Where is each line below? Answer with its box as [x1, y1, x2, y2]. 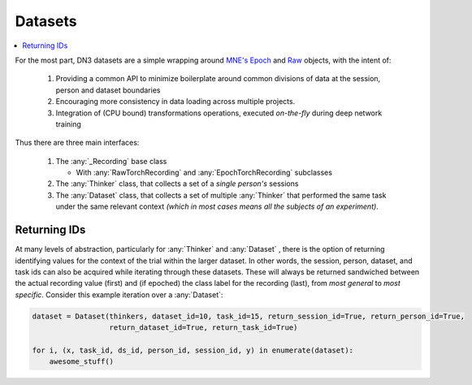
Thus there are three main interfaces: [15, 138, 140, 148]
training [55, 119, 81, 129]
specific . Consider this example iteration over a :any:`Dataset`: [15, 289, 223, 300]
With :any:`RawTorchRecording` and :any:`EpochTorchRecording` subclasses [76, 167, 333, 178]
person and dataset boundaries [55, 85, 161, 95]
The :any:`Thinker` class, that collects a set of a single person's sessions [55, 179, 299, 188]
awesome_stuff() [49, 357, 114, 366]
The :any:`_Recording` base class [55, 156, 167, 166]
